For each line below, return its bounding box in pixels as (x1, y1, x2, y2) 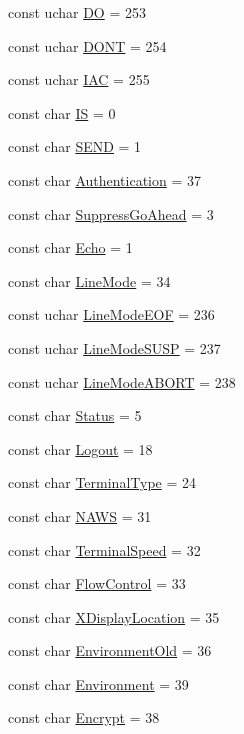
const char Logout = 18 (8, 438, 153, 459)
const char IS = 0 (8, 102, 116, 123)
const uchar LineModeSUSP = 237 (8, 337, 221, 358)
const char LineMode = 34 (8, 270, 171, 291)
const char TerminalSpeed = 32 (8, 539, 201, 560)
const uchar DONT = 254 (8, 35, 167, 56)
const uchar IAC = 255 (8, 69, 150, 90)
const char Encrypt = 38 (8, 707, 160, 728)
